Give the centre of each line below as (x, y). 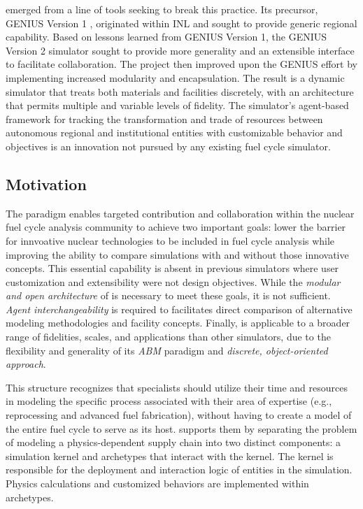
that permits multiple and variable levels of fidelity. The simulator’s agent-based (177, 105)
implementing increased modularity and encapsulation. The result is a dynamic (175, 77)
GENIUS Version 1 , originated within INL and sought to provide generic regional (181, 23)
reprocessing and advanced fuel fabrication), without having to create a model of (179, 415)
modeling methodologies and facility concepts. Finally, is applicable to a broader (178, 323)
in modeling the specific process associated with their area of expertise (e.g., (169, 401)
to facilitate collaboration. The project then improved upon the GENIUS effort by (181, 64)
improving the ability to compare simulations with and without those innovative (177, 254)
